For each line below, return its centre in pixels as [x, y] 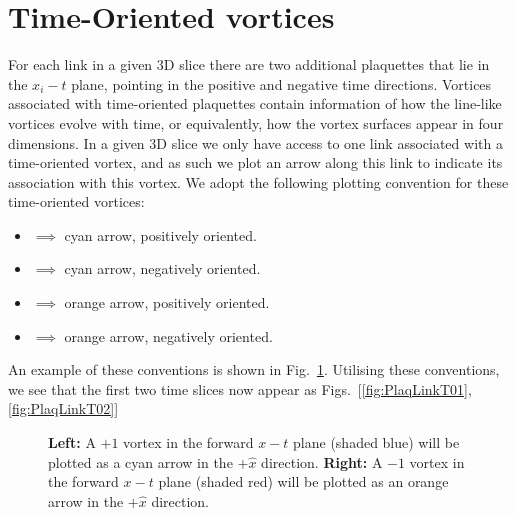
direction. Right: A [322, 461]
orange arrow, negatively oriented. [168, 335]
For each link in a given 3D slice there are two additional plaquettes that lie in [249, 64]
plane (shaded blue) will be [376, 442]
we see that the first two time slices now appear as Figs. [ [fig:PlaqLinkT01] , [240, 388]
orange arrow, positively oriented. [167, 302]
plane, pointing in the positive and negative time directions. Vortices [281, 83]
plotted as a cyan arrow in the [140, 461]
